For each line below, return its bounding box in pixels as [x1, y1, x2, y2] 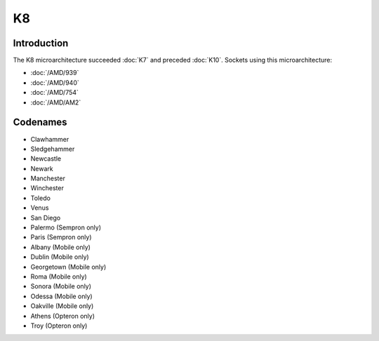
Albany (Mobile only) [30, 243, 91, 251]
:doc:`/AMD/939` [30, 69, 79, 77]
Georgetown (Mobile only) [30, 262, 107, 271]
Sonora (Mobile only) [30, 282, 91, 290]
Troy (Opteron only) [30, 321, 88, 330]
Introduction [13, 37, 69, 49]
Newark [30, 164, 53, 173]
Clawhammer [30, 135, 69, 143]
